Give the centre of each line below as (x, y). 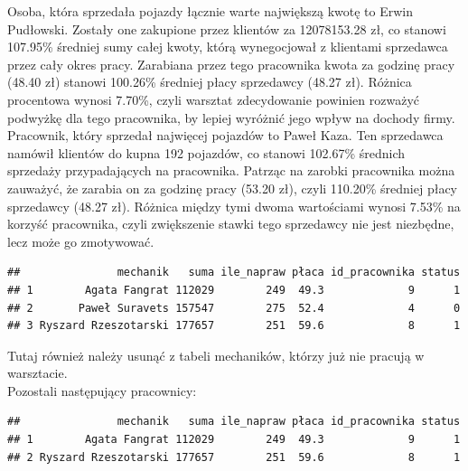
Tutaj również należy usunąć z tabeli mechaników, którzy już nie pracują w (216, 355)
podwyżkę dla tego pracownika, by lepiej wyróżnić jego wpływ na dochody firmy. (231, 117)
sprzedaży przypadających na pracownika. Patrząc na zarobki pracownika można (231, 170)
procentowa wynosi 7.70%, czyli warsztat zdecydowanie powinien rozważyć (213, 99)
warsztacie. (37, 373)
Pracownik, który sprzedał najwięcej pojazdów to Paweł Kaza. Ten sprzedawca (225, 135)
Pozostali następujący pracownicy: (102, 390)
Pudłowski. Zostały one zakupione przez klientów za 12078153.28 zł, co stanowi (227, 28)
